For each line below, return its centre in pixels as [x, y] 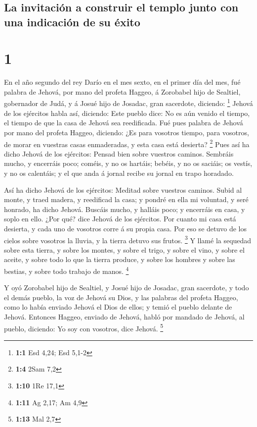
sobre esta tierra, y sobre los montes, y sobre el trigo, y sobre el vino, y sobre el [124, 249]
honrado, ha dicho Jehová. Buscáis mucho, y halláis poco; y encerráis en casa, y [125, 209]
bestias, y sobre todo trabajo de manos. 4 [66, 270]
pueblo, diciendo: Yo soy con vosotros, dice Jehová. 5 [84, 327]
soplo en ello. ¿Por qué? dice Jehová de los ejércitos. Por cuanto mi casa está [120, 219]
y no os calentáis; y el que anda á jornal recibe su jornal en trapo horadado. [119, 173]
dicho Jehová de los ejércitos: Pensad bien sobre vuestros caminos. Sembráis [119, 153]
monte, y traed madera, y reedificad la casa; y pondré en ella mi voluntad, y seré [126, 199]
